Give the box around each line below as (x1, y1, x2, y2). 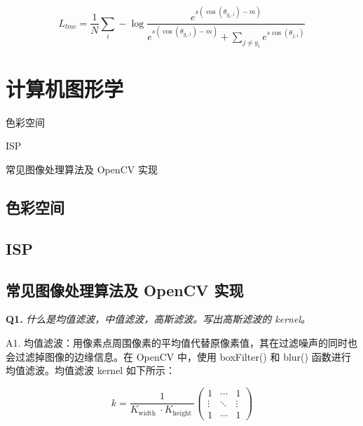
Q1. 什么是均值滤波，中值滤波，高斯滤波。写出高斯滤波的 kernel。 (6, 312, 310, 326)
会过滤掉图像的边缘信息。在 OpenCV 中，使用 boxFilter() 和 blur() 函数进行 (6, 349, 351, 364)
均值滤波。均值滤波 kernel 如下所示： (6, 363, 175, 378)
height (172, 409, 192, 417)
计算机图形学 (6, 74, 124, 102)
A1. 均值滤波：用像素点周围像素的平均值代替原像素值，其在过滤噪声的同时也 (6, 335, 358, 350)
